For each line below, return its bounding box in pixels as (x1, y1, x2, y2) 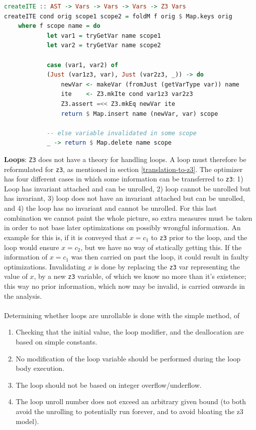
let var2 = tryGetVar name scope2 (46, 42, 161, 49)
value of (4, 271, 28, 281)
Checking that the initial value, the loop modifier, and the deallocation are (15, 327, 244, 337)
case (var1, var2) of (46, 61, 119, 69)
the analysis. (4, 290, 42, 301)
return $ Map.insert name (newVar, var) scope (61, 110, 218, 117)
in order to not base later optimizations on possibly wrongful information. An (4, 222, 241, 233)
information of (4, 252, 48, 262)
